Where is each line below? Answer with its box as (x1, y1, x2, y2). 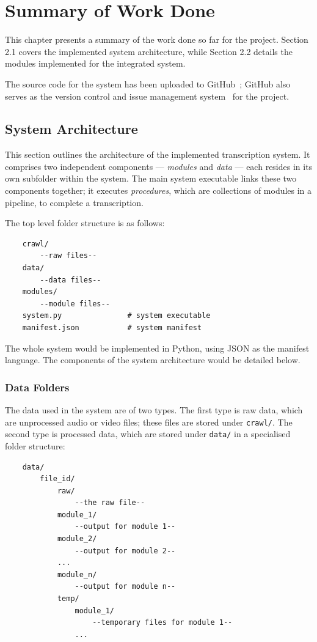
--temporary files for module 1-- (92, 618, 233, 627)
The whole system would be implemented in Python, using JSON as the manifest (5, 341, 310, 354)
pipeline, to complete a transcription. (5, 196, 144, 208)
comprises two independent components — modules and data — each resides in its (5, 160, 313, 172)
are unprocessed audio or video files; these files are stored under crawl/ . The (5, 415, 293, 428)
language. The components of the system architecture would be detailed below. (5, 353, 301, 366)
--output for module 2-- (75, 546, 176, 555)
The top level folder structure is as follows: (5, 216, 165, 229)
